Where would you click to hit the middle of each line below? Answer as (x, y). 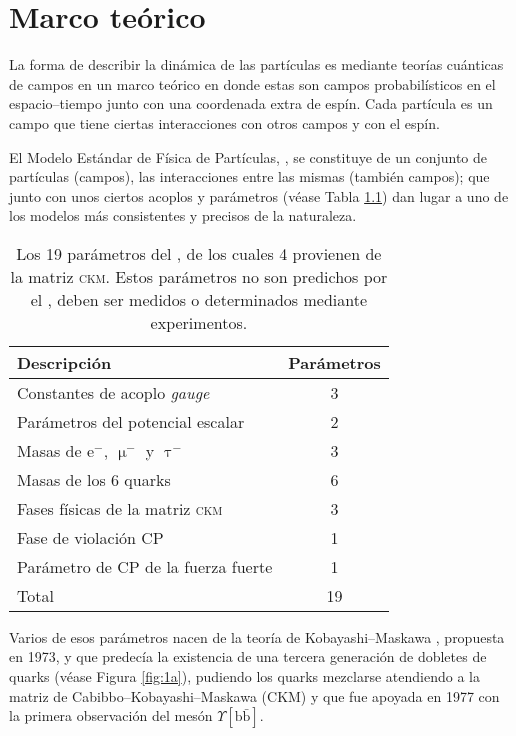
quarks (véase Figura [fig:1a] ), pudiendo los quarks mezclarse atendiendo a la (244, 676)
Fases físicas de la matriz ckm (120, 508)
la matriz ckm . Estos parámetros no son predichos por (199, 276)
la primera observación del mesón (111, 715)
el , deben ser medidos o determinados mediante (199, 299)
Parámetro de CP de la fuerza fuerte (145, 566)
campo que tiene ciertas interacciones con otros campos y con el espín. (224, 122)
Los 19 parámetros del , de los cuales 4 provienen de (199, 253)
